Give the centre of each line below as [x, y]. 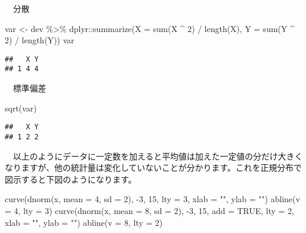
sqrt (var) [21, 108]
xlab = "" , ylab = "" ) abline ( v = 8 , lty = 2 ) [84, 222]
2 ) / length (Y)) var [40, 40]
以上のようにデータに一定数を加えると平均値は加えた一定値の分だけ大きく [158, 156]
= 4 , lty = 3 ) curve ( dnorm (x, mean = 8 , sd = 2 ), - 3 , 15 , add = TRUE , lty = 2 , [149, 210]
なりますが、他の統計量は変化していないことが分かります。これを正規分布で [153, 167]
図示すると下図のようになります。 [71, 179]
